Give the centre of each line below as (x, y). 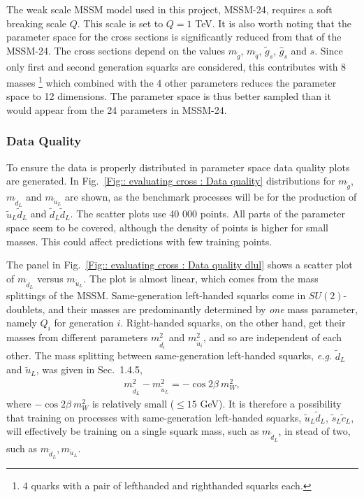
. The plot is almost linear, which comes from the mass (201, 278)
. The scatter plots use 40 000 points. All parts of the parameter (208, 214)
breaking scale (37, 23)
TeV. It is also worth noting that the (274, 23)
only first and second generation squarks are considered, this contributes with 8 (176, 66)
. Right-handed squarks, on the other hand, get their (233, 323)
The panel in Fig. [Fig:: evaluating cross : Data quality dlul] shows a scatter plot (180, 265)
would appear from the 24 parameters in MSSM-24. (117, 109)
